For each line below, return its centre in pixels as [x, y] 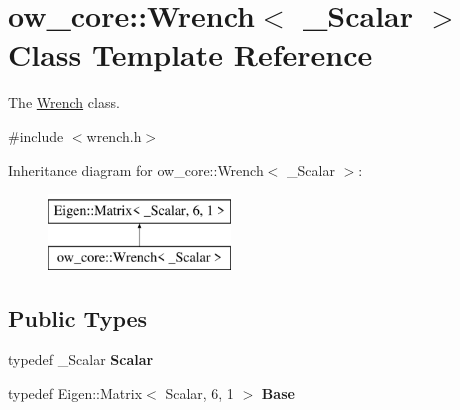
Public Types [78, 317]
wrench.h [114, 135]
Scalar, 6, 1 [199, 393]
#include [36, 135]
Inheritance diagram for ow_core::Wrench [136, 169]
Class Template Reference [190, 54]
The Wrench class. [64, 102]
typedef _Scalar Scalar [81, 359]
